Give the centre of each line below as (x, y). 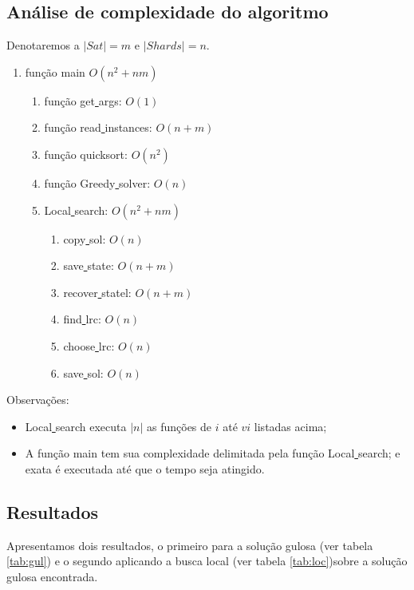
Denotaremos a (43, 45)
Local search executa (76, 426)
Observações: (38, 400)
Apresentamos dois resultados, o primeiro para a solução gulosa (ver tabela (190, 545)
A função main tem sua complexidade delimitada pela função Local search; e (213, 453)
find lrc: (82, 319)
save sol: (83, 372)
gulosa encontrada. (52, 576)
